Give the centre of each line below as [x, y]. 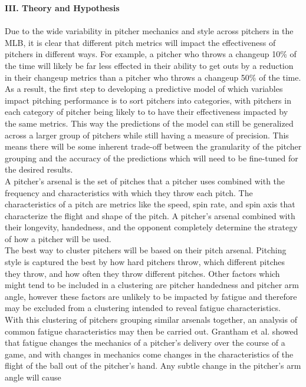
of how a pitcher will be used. [58, 238]
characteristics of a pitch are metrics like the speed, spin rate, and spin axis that [150, 204]
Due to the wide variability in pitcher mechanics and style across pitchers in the [149, 31]
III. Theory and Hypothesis [62, 8]
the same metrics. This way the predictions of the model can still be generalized [149, 123]
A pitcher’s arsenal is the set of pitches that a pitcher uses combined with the [145, 181]
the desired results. [39, 169]
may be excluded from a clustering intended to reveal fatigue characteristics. [143, 308]
